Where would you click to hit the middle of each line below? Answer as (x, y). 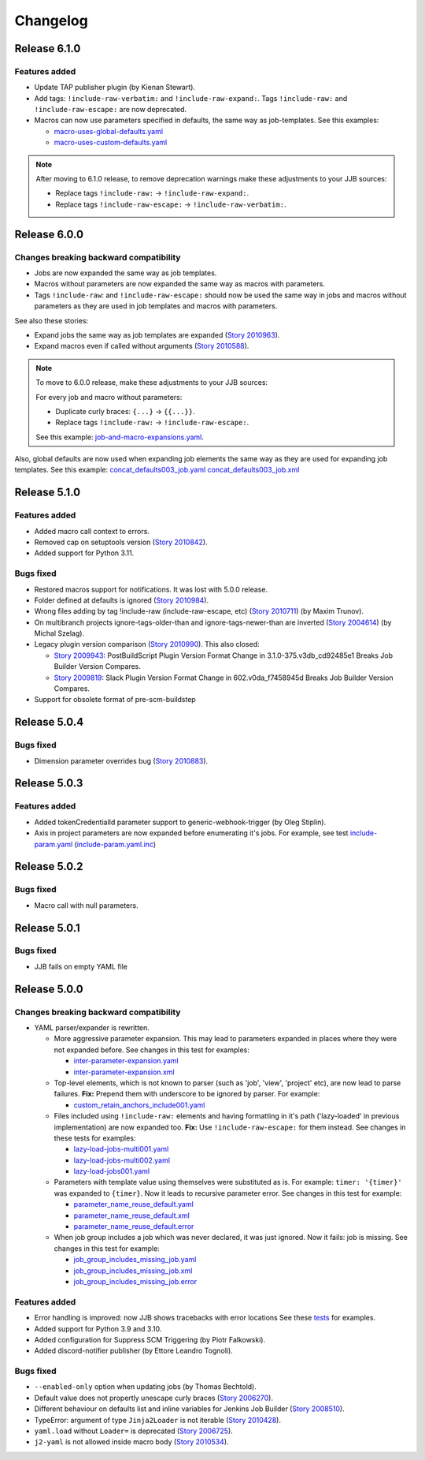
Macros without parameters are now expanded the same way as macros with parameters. (180, 284)
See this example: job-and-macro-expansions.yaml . (120, 437)
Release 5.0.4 (49, 722)
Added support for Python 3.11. (84, 553)
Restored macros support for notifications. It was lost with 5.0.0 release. (151, 589)
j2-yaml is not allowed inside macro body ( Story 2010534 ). (131, 1442)
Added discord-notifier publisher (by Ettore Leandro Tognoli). (134, 1351)
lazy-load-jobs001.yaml (111, 1171)
